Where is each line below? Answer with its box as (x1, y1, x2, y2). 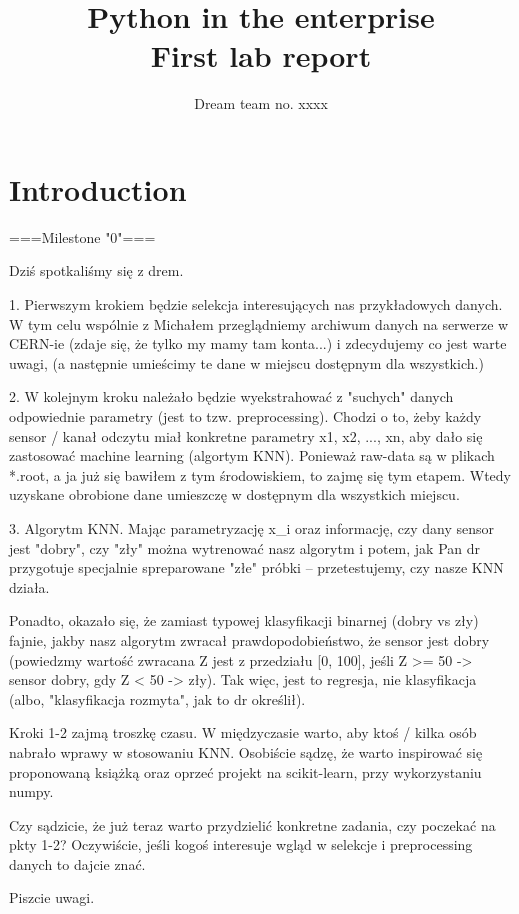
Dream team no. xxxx (194, 93, 328, 114)
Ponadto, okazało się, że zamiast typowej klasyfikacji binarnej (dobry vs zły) (9, 610, 479, 631)
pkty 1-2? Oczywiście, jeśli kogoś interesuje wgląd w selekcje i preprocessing (9, 834, 473, 855)
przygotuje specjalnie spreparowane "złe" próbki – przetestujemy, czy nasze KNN (9, 557, 504, 578)
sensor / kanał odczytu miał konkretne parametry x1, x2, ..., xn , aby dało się (9, 425, 483, 446)
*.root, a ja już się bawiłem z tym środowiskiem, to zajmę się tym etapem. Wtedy (9, 464, 512, 485)
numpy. (9, 781, 54, 802)
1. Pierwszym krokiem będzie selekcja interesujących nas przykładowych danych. (9, 294, 503, 315)
